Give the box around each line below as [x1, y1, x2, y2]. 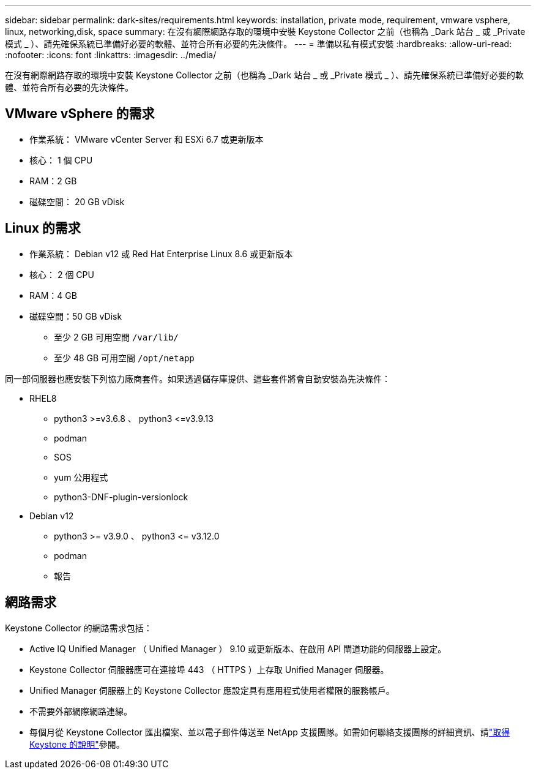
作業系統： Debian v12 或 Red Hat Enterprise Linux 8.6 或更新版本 [29, 248, 293, 259]
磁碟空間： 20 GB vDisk [29, 196, 125, 207]
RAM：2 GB [29, 175, 77, 186]
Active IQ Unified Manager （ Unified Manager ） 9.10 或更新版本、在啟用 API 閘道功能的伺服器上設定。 [29, 643, 447, 654]
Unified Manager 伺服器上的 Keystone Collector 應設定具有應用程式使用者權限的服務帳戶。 [29, 685, 395, 696]
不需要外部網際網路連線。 [29, 705, 132, 716]
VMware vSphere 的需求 [5, 106, 155, 122]
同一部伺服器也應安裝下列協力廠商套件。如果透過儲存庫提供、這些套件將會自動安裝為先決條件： [5, 373, 390, 384]
